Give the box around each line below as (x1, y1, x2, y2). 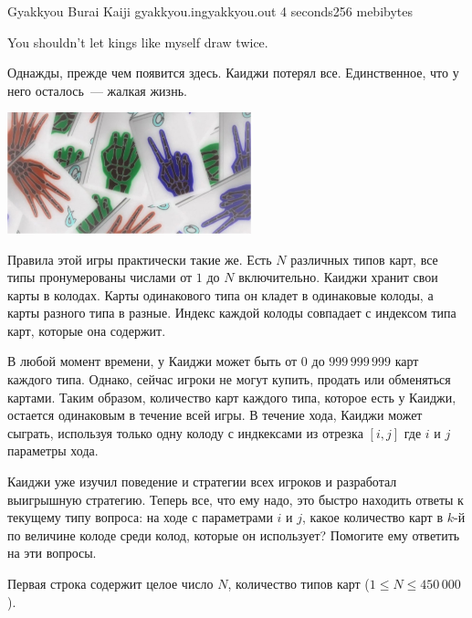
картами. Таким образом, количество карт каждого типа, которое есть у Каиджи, (7, 387, 456, 406)
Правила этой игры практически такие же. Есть (7, 249, 272, 268)
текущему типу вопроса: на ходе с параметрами (7, 508, 273, 527)
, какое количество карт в (302, 508, 444, 527)
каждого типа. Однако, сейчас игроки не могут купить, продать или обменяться (7, 370, 451, 389)
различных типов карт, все (290, 249, 438, 268)
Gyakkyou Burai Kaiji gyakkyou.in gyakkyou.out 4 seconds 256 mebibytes (7, 2, 413, 20)
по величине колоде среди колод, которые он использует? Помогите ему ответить (7, 525, 460, 544)
